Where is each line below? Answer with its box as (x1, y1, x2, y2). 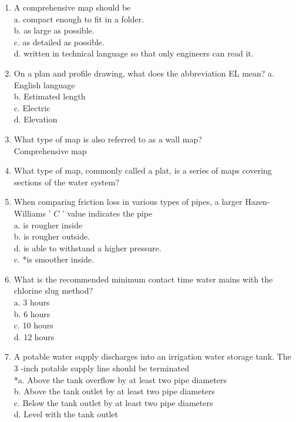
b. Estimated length (14, 90, 86, 102)
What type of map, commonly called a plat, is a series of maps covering (14, 164, 272, 177)
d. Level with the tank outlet (14, 408, 118, 420)
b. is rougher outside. (14, 230, 90, 242)
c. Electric (14, 101, 51, 114)
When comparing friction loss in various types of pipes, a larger (14, 195, 243, 208)
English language (14, 78, 75, 91)
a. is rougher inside (14, 218, 82, 231)
